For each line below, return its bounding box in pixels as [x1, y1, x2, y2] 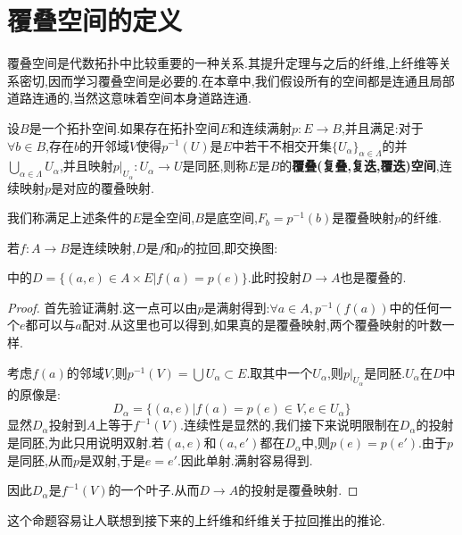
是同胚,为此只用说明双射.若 [7, 433, 164, 452]
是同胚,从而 [7, 450, 73, 469]
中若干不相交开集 [231, 136, 332, 155]
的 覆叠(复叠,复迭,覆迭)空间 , [279, 156, 440, 175]
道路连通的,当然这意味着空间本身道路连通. [7, 88, 252, 107]
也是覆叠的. [340, 268, 407, 287]
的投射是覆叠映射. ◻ [238, 481, 359, 499]
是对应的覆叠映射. [51, 178, 154, 196]
